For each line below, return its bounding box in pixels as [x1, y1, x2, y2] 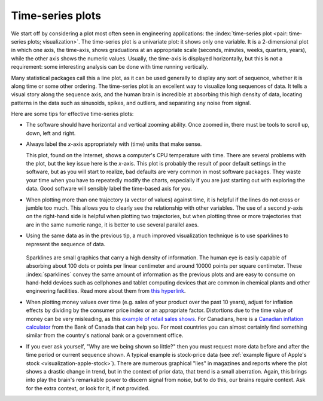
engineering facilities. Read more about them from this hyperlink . [26, 287, 186, 295]
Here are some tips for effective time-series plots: [11, 111, 134, 118]
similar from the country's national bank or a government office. [26, 332, 184, 339]
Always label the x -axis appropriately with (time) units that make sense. [26, 140, 202, 148]
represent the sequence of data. [26, 240, 106, 247]
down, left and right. [26, 129, 76, 137]
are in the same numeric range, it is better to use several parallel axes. [26, 221, 199, 228]
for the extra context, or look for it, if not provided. [26, 384, 150, 391]
